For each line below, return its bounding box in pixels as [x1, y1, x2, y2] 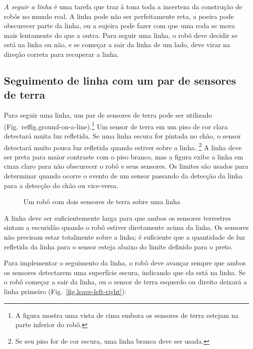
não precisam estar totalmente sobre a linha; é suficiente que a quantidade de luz [4, 232, 245, 242]
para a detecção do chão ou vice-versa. [4, 180, 119, 190]
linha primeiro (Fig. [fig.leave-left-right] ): [4, 286, 126, 296]
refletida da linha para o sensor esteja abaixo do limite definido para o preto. [4, 241, 233, 251]
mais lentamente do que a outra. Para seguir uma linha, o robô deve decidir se [4, 30, 238, 40]
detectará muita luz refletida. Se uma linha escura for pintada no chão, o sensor [4, 131, 241, 140]
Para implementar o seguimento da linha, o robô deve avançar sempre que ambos [4, 258, 246, 268]
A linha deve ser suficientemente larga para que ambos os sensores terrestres [4, 212, 231, 223]
